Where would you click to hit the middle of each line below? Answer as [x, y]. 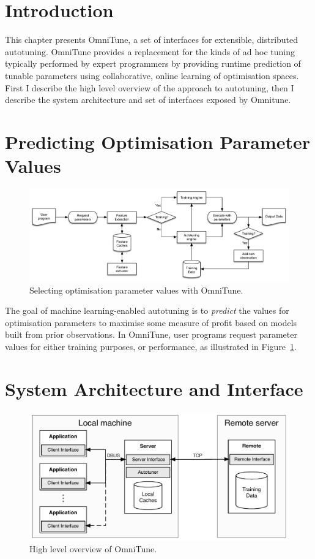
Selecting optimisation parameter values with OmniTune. [136, 290]
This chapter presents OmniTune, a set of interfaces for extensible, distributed [152, 40]
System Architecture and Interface [154, 388]
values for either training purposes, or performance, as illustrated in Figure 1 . [151, 346]
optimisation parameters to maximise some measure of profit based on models [151, 322]
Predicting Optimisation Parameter [157, 141]
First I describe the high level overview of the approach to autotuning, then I [150, 87]
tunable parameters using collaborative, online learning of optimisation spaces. [152, 75]
